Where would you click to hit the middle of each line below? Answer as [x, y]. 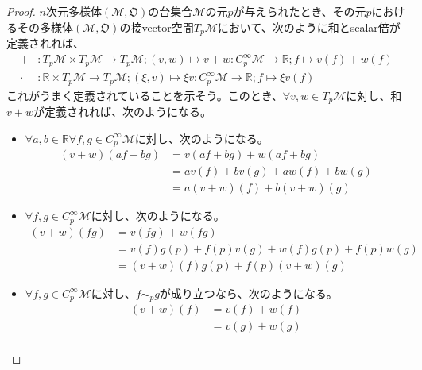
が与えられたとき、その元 [300, 11]
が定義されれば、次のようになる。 [122, 112]
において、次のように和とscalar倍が [309, 27]
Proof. [21, 11]
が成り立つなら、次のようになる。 [248, 293]
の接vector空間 [157, 27]
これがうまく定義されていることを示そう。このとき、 [145, 95]
